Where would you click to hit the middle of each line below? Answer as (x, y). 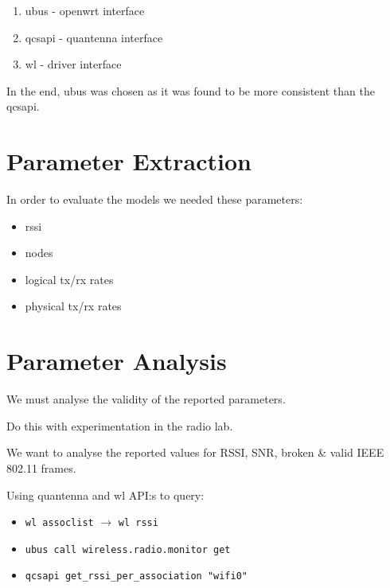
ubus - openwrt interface (85, 10)
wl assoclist (59, 523)
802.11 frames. (41, 467)
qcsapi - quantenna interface (94, 37)
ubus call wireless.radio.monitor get (128, 549)
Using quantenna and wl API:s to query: (105, 495)
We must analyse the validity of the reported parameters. (146, 399)
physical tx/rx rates (73, 306)
